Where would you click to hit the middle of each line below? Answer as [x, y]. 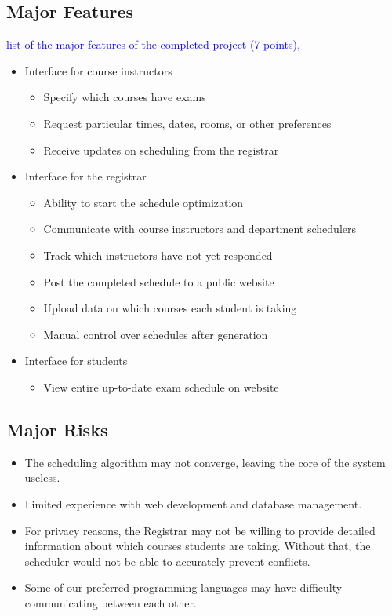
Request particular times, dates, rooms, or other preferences [187, 123]
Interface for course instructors [98, 70]
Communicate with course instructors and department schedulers [200, 229]
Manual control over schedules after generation [156, 334]
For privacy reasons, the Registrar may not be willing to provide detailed [200, 530]
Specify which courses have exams [125, 97]
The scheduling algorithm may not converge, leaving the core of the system [205, 462]
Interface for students [76, 361]
